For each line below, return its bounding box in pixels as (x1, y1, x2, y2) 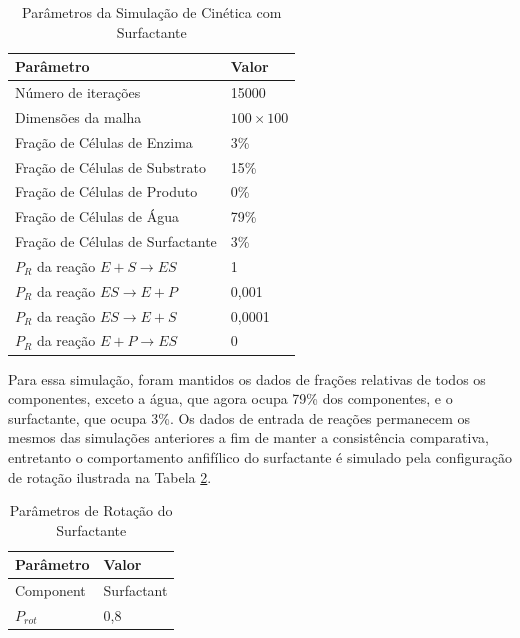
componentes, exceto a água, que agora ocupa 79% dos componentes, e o (8, 388, 453, 409)
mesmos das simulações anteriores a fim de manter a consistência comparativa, (8, 427, 489, 448)
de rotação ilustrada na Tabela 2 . (8, 466, 212, 487)
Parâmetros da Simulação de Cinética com (22, 2, 282, 22)
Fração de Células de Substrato (15, 156, 206, 177)
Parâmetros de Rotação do (9, 500, 173, 521)
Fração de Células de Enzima (15, 131, 193, 152)
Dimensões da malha (15, 106, 142, 127)
